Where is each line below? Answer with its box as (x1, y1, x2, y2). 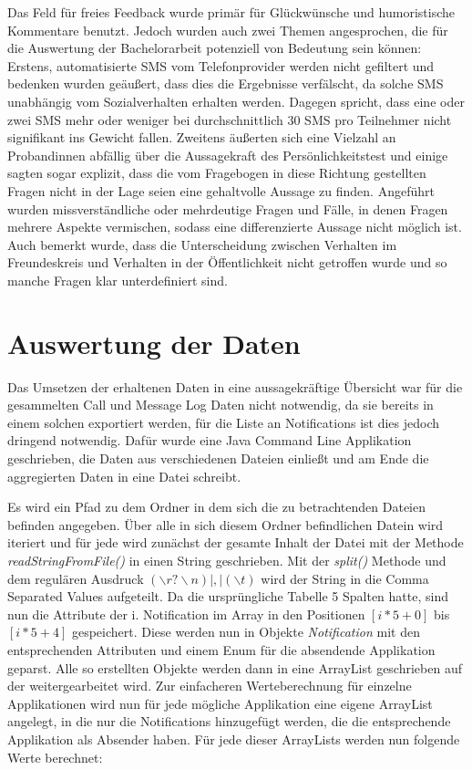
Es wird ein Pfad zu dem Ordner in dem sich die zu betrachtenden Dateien (7, 497, 426, 516)
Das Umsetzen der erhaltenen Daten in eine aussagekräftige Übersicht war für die (7, 377, 463, 396)
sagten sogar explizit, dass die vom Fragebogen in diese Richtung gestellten (7, 163, 426, 182)
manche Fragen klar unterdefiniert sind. (7, 270, 228, 289)
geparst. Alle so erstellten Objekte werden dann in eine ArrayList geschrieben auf (7, 658, 462, 677)
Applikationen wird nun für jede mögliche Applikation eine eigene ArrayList (7, 693, 433, 713)
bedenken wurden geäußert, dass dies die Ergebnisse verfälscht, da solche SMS (7, 74, 444, 93)
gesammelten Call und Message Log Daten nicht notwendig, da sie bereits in (7, 395, 434, 414)
